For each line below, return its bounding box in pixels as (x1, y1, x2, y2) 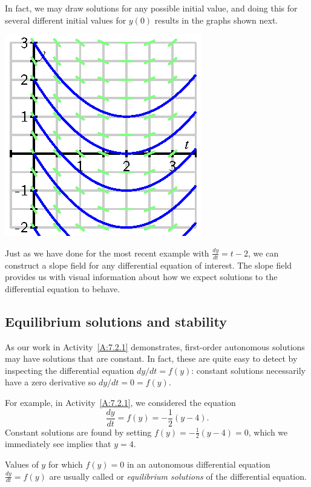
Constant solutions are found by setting (5, 425, 152, 438)
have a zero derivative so (5, 376, 96, 388)
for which (48, 458, 83, 471)
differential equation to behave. (5, 282, 120, 295)
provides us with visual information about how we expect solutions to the (5, 270, 278, 283)
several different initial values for (5, 13, 126, 26)
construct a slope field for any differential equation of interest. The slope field (5, 258, 292, 271)
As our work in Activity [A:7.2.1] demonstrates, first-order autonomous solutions (5, 340, 305, 353)
